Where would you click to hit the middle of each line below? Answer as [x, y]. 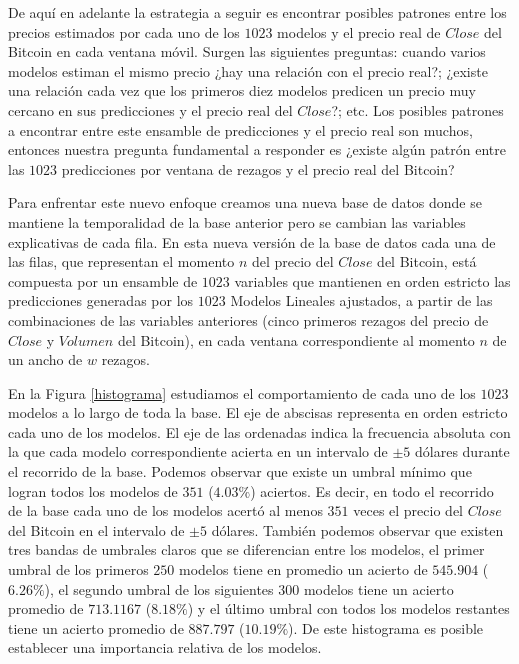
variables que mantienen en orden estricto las [372, 280]
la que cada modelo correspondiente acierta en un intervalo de [198, 451]
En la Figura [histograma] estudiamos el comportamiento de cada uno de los [242, 392]
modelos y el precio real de [359, 31]
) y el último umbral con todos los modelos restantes [348, 608]
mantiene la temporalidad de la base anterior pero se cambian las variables [237, 221]
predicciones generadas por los [101, 300]
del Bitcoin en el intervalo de [96, 529]
